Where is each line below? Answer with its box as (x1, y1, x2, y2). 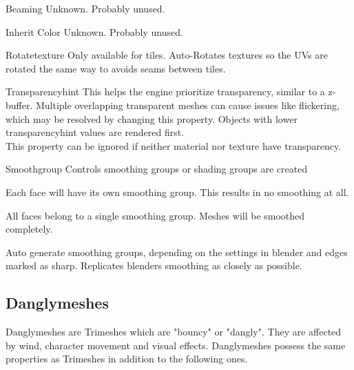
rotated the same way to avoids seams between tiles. (6, 61, 226, 75)
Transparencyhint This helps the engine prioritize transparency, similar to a (6, 84, 325, 99)
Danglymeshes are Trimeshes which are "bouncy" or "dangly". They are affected (6, 324, 342, 339)
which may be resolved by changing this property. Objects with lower (6, 111, 298, 126)
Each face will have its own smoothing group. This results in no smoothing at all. (6, 184, 349, 199)
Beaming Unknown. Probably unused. (6, 1, 165, 15)
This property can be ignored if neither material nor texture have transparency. (6, 138, 342, 153)
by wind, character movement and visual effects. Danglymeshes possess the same (6, 338, 346, 352)
